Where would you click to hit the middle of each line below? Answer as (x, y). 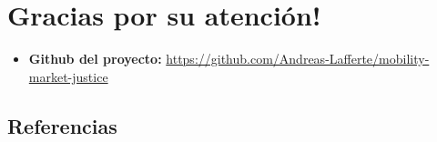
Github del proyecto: (95, 59)
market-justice (68, 76)
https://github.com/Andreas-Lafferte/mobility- (298, 59)
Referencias (62, 125)
